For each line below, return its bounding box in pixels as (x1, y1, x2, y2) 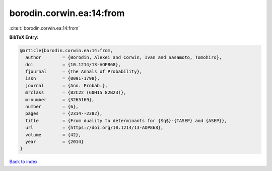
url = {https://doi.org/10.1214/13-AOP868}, (25, 125, 164, 130)
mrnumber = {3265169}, (25, 97, 95, 102)
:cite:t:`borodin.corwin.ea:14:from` (9, 25, 80, 31)
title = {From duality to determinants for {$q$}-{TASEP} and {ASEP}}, (25, 118, 228, 123)
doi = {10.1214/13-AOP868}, (25, 62, 121, 67)
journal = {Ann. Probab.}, (25, 83, 108, 88)
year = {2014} (25, 139, 84, 144)
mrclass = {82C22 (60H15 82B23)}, (25, 90, 126, 95)
